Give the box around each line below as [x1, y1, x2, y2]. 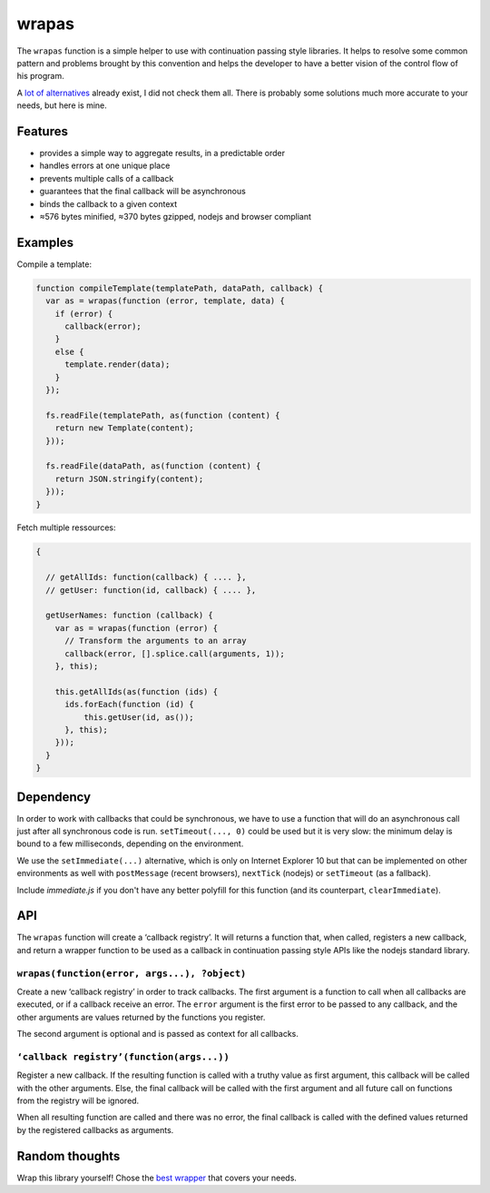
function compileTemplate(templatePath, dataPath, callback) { [35, 282, 324, 293]
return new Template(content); [54, 423, 194, 433]
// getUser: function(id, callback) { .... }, [45, 585, 257, 595]
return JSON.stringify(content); [54, 473, 204, 484]
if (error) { [54, 309, 113, 319]
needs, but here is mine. [16, 100, 108, 111]
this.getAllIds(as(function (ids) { [54, 686, 218, 696]
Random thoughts [16, 1149, 121, 1164]
